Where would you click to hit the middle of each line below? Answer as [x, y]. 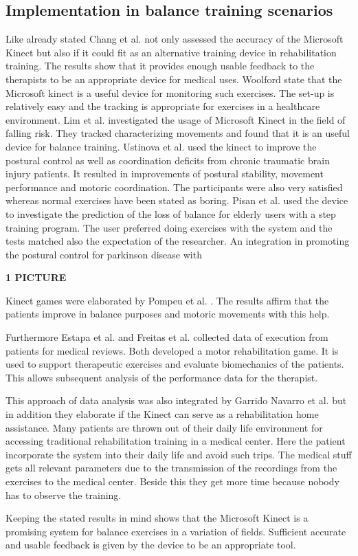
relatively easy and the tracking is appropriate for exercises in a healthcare [163, 106]
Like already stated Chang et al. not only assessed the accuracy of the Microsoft [175, 39]
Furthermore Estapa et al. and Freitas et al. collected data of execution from [167, 337]
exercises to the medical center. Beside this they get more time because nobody [172, 481]
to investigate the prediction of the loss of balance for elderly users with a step [171, 213]
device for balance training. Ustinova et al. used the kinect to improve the [161, 146]
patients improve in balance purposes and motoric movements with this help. [168, 314]
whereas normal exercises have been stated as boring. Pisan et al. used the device [177, 200]
